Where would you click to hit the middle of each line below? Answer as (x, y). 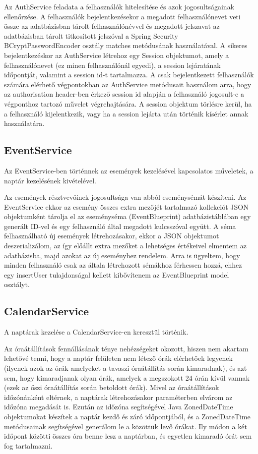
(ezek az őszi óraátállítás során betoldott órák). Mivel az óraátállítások (112, 387)
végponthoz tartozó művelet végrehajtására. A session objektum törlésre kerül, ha (128, 103)
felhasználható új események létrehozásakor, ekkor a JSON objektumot (112, 236)
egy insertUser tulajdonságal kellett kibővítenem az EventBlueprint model (117, 274)
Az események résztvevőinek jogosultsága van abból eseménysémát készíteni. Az (125, 197)
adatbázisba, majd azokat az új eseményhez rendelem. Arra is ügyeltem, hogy (122, 255)
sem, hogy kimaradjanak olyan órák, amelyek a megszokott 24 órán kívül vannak (127, 377)
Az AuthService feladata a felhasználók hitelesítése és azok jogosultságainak (119, 6)
